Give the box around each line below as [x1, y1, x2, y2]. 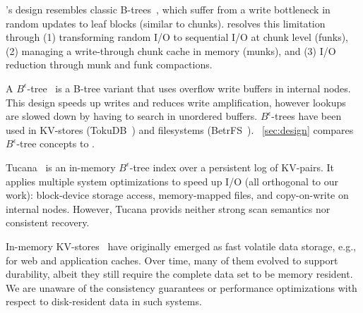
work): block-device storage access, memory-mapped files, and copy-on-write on [6, 188, 349, 202]
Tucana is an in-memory [6, 159, 116, 174]
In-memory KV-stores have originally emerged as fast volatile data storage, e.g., [6, 238, 356, 253]
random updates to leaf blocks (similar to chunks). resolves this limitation [6, 16, 326, 30]
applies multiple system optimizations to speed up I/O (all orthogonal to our [6, 173, 339, 188]
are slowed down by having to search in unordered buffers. [6, 109, 258, 123]
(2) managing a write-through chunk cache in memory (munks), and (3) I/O [6, 43, 336, 58]
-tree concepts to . [16, 136, 95, 151]
